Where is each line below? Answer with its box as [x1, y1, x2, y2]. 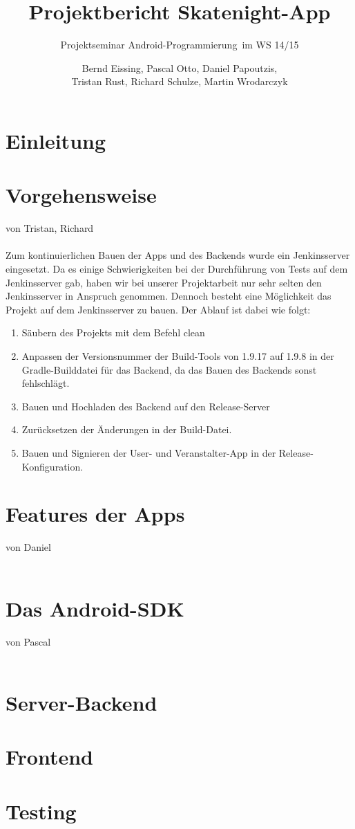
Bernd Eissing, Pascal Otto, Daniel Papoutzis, [81, 60, 278, 75]
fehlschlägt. [21, 376, 70, 390]
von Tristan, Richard [6, 221, 94, 235]
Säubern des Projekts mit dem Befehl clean [21, 325, 205, 340]
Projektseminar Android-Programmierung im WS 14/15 [60, 37, 299, 52]
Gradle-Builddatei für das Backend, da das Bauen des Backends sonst [21, 362, 317, 376]
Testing [6, 796, 77, 825]
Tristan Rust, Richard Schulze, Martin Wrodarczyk [71, 74, 288, 89]
